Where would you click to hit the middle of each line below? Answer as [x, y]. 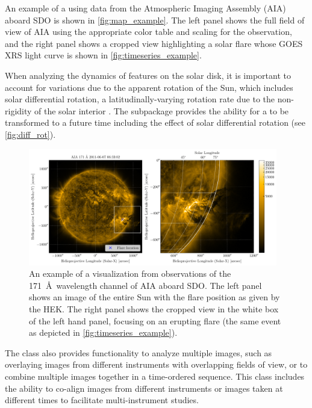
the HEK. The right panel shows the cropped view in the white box [154, 309]
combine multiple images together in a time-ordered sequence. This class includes [155, 376]
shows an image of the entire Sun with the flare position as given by [154, 297]
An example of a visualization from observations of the [130, 274]
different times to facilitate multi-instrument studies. [102, 400]
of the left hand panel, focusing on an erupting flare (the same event [155, 320]
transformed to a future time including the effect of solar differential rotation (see [155, 122]
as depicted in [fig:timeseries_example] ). [103, 332]
